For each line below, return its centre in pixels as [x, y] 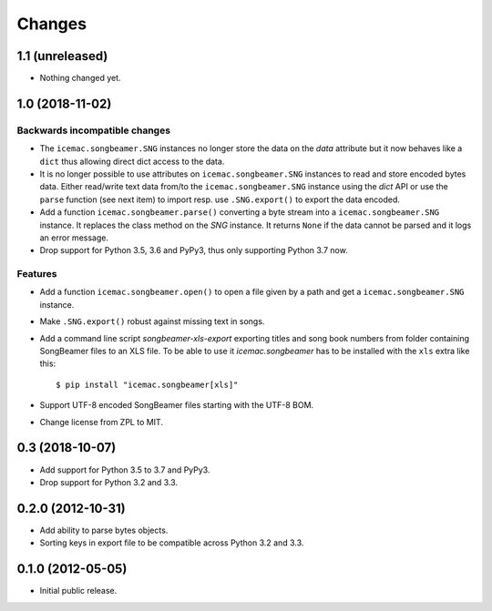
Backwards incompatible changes [94, 130]
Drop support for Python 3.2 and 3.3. [108, 482]
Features [37, 274]
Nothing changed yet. [81, 78]
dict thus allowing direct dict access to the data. [132, 161]
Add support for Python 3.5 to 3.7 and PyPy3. [125, 470]
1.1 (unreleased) [62, 56]
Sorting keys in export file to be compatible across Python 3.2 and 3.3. [172, 543]
